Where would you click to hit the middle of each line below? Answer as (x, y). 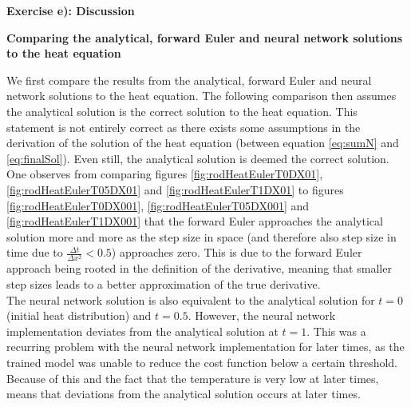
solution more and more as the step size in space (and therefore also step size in (202, 236)
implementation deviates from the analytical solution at (142, 331)
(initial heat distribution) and (79, 315)
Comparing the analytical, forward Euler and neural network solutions (205, 37)
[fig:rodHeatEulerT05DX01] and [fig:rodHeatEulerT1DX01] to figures (175, 189)
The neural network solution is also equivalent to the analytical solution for (191, 299)
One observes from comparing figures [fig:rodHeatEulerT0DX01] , (165, 174)
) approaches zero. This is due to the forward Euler (237, 252)
